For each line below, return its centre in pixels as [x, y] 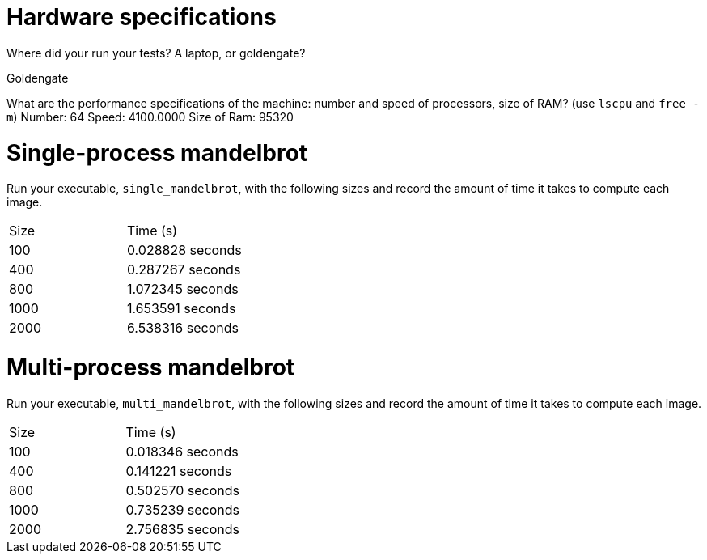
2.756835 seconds [182, 529]
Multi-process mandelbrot [151, 367]
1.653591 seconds [181, 309]
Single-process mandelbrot [157, 153]
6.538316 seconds [182, 328]
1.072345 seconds [182, 289]
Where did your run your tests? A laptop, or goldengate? [156, 53]
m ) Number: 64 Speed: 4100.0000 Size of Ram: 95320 [150, 117]
